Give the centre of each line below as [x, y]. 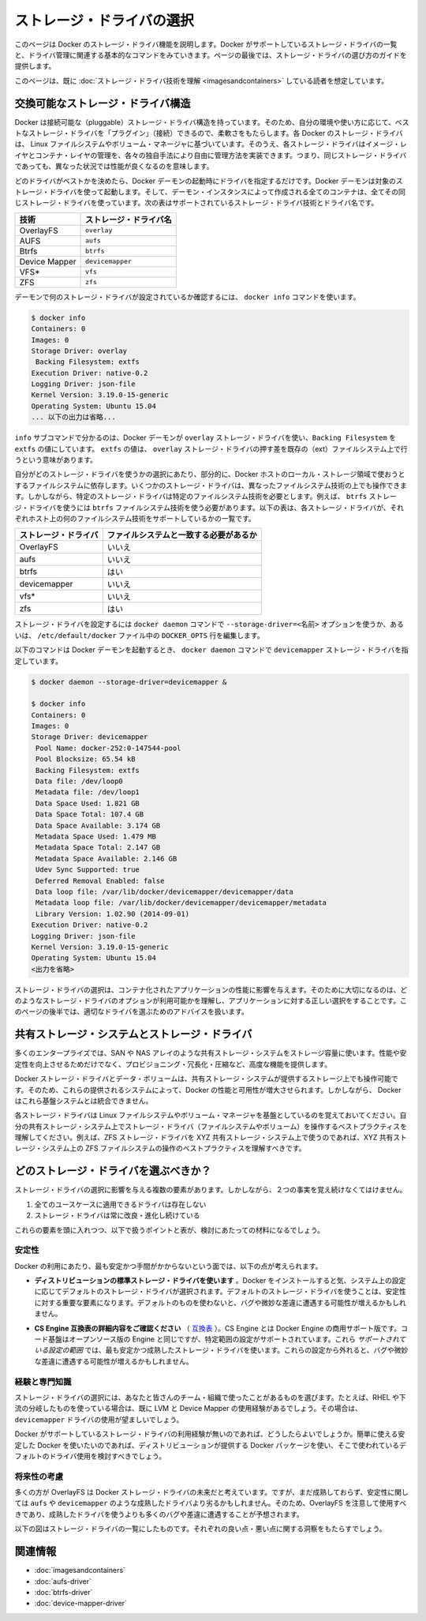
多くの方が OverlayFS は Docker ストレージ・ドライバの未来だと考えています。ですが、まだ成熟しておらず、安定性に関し [212, 1492]
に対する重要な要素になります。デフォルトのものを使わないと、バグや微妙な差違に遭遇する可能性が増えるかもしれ [220, 1302]
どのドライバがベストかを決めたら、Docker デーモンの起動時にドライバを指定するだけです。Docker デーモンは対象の [205, 181]
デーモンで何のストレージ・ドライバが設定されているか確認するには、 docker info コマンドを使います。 [187, 297]
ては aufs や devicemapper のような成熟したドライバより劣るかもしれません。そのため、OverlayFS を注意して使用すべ [211, 1503]
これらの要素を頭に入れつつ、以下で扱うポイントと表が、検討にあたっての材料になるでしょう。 [170, 1230]
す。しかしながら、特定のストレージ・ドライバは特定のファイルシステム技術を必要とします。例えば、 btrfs [191, 497]
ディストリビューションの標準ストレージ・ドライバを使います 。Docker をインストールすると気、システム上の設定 [220, 1281]
